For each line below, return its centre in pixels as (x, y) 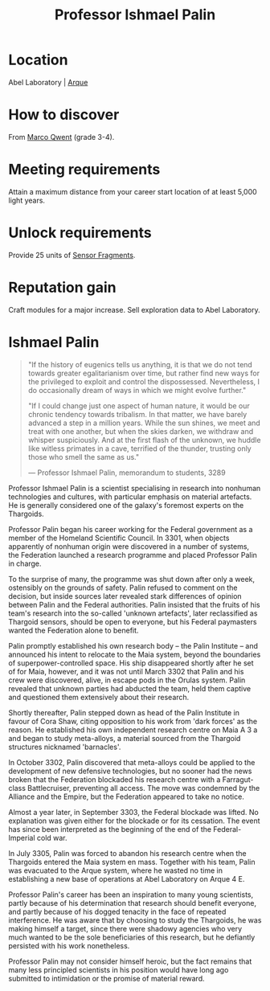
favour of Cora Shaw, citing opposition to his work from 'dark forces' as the (133, 721)
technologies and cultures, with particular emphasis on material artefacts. (130, 497)
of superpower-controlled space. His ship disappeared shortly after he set (131, 663)
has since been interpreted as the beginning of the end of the (110, 829)
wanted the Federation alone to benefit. (74, 630)
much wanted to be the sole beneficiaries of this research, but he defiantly (132, 937)
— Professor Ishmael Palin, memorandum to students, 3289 (127, 473)
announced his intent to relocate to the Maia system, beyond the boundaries (135, 654)
